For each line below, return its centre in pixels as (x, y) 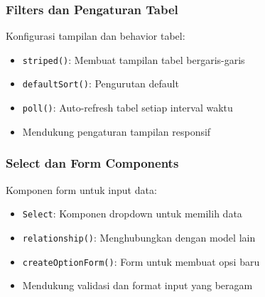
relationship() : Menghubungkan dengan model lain (139, 237)
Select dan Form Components (92, 163)
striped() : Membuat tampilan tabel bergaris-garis (134, 59)
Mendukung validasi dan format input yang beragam (137, 285)
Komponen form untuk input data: (81, 189)
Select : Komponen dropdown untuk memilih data (132, 214)
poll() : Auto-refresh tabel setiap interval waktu (128, 108)
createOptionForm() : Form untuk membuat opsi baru (141, 261)
